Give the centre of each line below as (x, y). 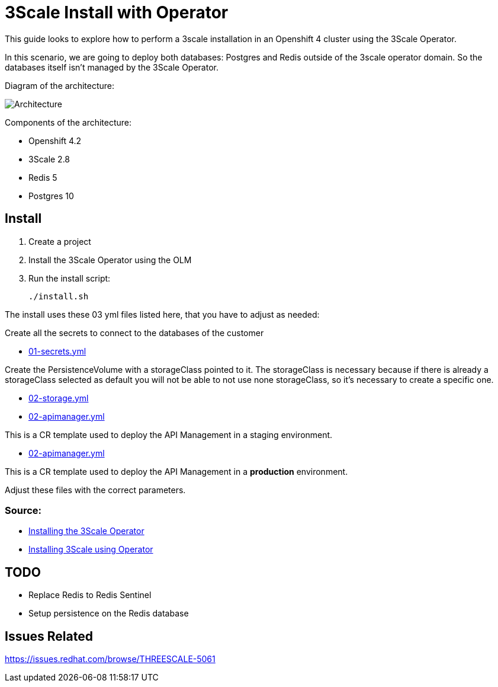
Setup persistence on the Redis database (109, 613)
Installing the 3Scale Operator (86, 531)
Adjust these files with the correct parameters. (95, 490)
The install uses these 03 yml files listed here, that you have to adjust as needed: (162, 314)
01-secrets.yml (57, 351)
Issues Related (49, 636)
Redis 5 (43, 177)
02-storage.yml (59, 398)
